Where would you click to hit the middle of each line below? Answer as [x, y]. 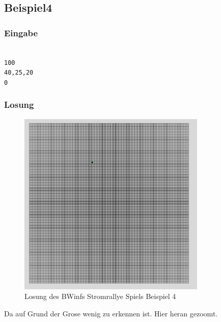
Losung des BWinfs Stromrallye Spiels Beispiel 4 [100, 296]
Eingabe [21, 32]
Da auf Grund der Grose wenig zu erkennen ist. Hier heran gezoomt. [111, 313]
